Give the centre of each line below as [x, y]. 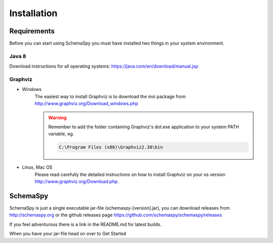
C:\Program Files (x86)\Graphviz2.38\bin [111, 147]
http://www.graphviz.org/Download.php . [77, 181]
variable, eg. [61, 134]
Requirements [32, 31]
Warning [57, 117]
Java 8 [18, 56]
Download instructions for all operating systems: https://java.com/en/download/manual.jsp [104, 66]
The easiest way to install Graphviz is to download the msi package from [110, 96]
